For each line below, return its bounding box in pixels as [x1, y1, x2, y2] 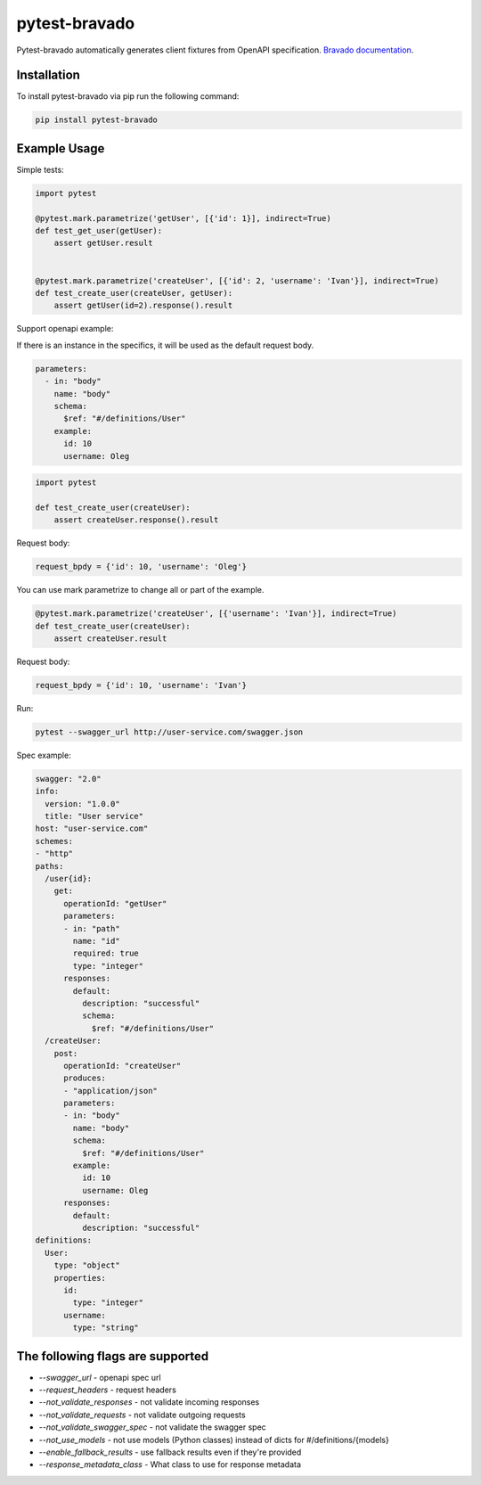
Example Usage [16, 141, 105, 156]
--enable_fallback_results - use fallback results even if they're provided [38, 1447, 302, 1457]
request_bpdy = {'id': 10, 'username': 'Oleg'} [35, 562, 247, 572]
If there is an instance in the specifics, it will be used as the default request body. [16, 340, 314, 350]
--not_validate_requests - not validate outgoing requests [38, 1409, 246, 1420]
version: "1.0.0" [45, 799, 120, 808]
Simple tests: [16, 164, 64, 175]
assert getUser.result [53, 238, 153, 249]
